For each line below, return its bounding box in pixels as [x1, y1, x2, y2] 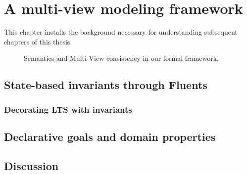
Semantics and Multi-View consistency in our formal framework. [24, 53, 219, 63]
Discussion [4, 158, 59, 173]
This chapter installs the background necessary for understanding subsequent [4, 27, 238, 37]
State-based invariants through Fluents [4, 77, 207, 92]
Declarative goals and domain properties [4, 129, 216, 144]
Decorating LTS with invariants [4, 103, 132, 115]
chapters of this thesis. [4, 36, 72, 46]
